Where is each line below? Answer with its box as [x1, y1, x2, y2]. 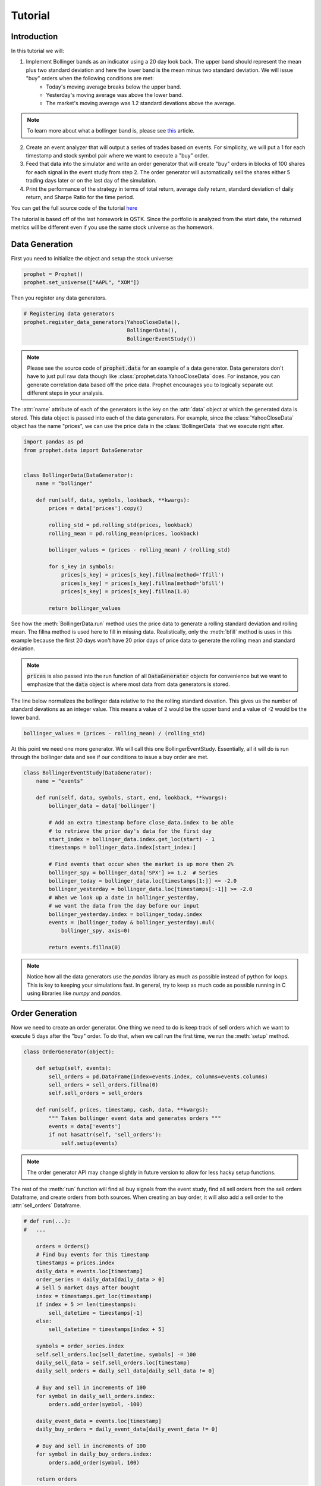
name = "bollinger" [36, 480, 93, 487]
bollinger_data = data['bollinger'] [48, 802, 156, 810]
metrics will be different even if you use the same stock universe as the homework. [11, 223, 214, 231]
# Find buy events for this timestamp [36, 1251, 149, 1258]
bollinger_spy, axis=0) [61, 927, 131, 934]
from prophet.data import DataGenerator [23, 446, 143, 454]
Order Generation [11, 1008, 77, 1019]
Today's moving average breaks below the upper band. [46, 83, 181, 90]
